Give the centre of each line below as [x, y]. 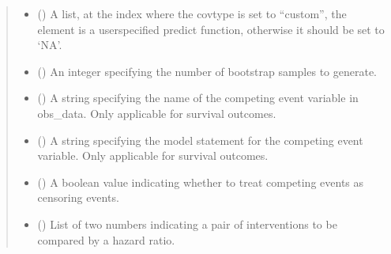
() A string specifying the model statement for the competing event [200, 140]
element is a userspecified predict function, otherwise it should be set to [211, 29]
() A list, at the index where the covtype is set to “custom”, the [192, 13]
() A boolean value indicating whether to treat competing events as [201, 182]
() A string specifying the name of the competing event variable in [198, 98]
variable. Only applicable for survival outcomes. [153, 155]
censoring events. [78, 197]
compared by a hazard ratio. [106, 239]
